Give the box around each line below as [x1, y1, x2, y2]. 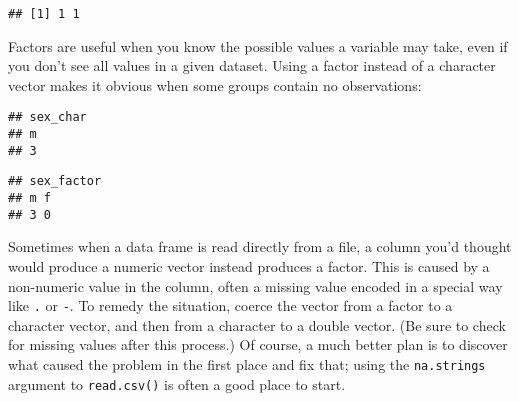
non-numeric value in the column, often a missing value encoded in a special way [8, 275, 503, 296]
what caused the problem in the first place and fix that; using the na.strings [8, 354, 486, 374]
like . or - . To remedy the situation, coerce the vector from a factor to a [8, 295, 453, 316]
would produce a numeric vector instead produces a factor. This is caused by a [8, 255, 490, 276]
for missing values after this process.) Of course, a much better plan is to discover [8, 334, 508, 355]
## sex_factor [8, 174, 102, 189]
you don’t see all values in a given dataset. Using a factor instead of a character [8, 55, 496, 76]
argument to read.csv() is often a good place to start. [8, 373, 346, 394]
